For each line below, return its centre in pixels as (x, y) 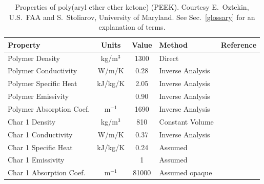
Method (173, 44)
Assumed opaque (186, 172)
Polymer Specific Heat (43, 83)
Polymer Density (34, 58)
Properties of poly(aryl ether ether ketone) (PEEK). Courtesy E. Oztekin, (132, 7)
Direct (169, 58)
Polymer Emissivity (38, 96)
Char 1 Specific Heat (40, 147)
